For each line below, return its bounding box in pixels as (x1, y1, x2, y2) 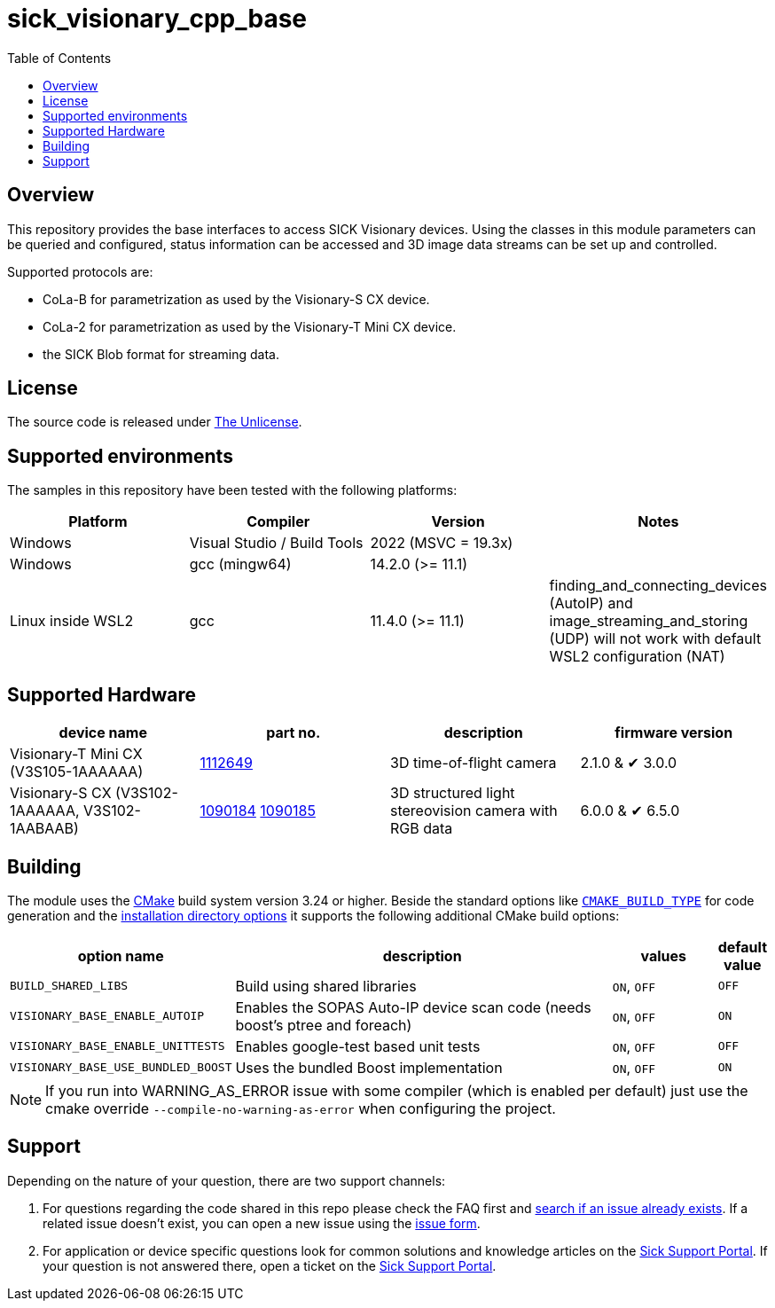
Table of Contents (7, 50, 112, 66)
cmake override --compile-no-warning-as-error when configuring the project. (45, 1099, 556, 1117)
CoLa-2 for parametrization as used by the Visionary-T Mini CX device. (43, 318, 457, 334)
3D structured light (390, 784, 515, 803)
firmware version (615, 724, 733, 742)
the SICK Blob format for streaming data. (43, 346, 279, 362)
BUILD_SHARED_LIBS (10, 979, 129, 993)
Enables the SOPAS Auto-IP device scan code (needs (235, 998, 591, 1016)
